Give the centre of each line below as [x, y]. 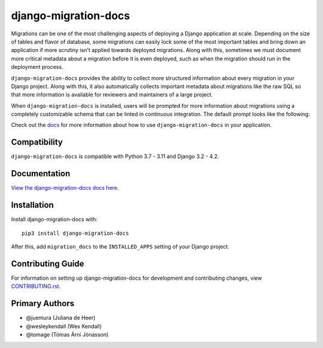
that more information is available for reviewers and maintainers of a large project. [112, 95]
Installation [32, 205]
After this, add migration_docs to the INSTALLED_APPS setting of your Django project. [120, 246]
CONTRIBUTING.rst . [36, 286]
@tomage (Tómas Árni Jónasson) [67, 334]
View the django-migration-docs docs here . [65, 188]
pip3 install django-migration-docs [75, 233]
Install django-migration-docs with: [54, 219]
